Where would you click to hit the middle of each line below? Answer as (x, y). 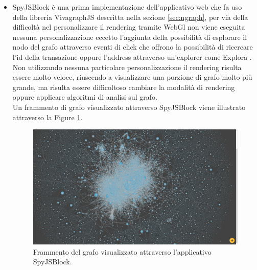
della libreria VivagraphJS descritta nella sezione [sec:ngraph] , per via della (130, 17)
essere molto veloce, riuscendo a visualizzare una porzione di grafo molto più (132, 77)
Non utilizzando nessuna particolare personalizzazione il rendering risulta (127, 67)
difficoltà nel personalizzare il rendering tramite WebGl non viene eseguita (129, 27)
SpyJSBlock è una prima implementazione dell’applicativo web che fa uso (127, 7)
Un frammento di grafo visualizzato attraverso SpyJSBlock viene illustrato (129, 107)
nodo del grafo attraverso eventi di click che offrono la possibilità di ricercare (133, 47)
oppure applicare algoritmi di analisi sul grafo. (85, 97)
